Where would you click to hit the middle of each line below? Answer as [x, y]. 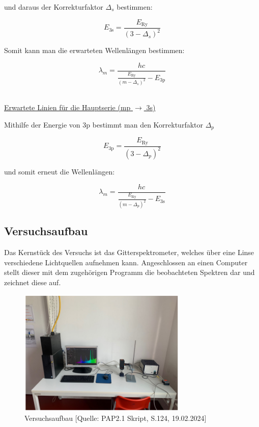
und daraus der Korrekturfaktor [54, 7]
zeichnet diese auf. [33, 282]
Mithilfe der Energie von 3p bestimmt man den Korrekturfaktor [104, 124]
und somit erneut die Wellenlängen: [60, 171]
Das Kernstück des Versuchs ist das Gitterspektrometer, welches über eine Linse [129, 252]
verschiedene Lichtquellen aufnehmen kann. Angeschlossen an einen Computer [126, 262]
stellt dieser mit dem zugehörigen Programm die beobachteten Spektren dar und [129, 272]
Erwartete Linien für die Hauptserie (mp [67, 107]
